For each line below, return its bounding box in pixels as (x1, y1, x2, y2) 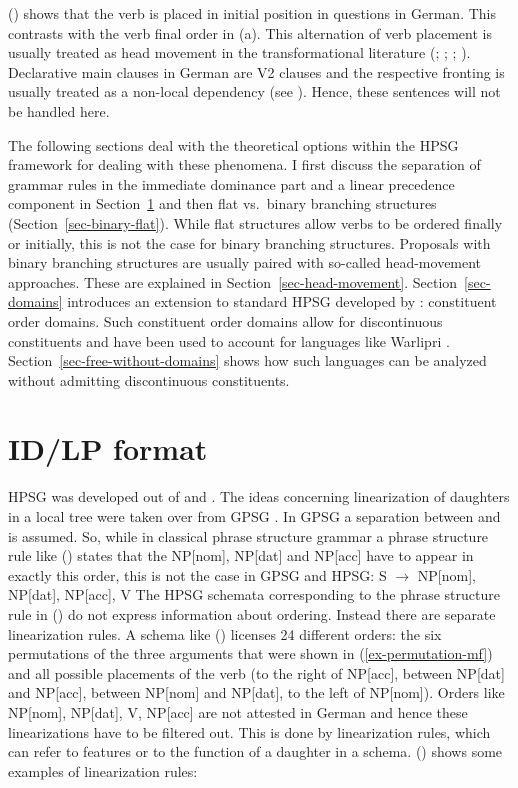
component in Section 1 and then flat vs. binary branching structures (8, 193, 437, 214)
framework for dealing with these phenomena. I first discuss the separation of (8, 154, 481, 175)
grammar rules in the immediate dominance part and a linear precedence (8, 173, 455, 194)
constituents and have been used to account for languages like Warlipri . (8, 330, 450, 351)
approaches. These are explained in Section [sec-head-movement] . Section (8, 271, 458, 292)
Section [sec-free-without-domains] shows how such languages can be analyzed (8, 350, 487, 371)
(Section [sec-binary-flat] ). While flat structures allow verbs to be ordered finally (8, 212, 503, 233)
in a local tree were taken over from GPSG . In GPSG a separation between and (8, 506, 501, 526)
